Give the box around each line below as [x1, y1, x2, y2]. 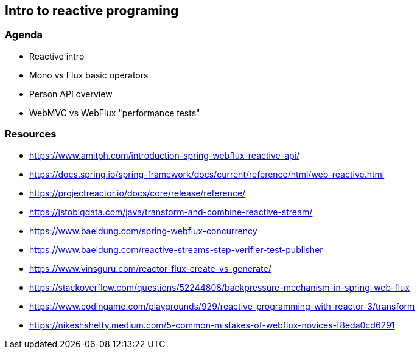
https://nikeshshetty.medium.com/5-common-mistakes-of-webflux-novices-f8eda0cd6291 [29, 319, 395, 330]
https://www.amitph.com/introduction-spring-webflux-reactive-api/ [29, 150, 300, 161]
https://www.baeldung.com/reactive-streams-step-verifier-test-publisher [29, 244, 323, 255]
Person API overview [29, 88, 113, 99]
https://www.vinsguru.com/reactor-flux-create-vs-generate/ [29, 263, 271, 274]
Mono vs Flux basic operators [29, 69, 149, 80]
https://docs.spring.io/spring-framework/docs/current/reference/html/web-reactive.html [29, 168, 385, 179]
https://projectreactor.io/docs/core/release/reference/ [29, 187, 246, 198]
